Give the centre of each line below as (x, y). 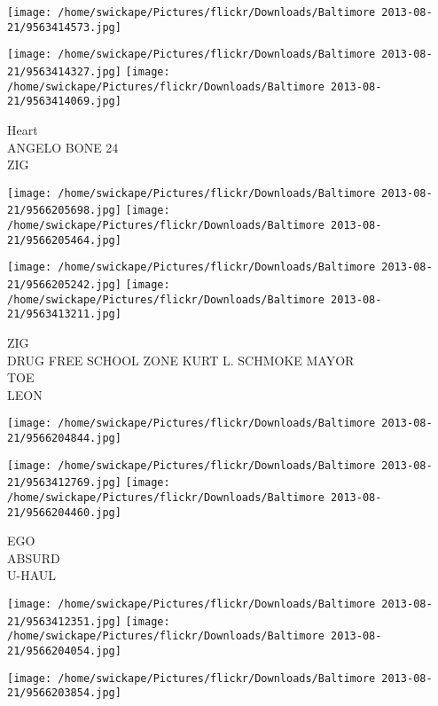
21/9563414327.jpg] (64, 71)
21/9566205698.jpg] (64, 211)
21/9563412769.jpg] (64, 483)
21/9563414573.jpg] (64, 27)
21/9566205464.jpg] (64, 240)
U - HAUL (32, 575)
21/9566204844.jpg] (64, 438)
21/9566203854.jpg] (64, 693)
